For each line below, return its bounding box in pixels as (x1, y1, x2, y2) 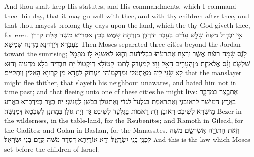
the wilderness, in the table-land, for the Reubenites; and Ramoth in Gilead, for (4, 115, 243, 125)
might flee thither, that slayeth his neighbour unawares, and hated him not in (4, 77, 236, 87)
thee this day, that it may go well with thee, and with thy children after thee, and (4, 10, 249, 20)
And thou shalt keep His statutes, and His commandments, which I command (4, 1, 236, 11)
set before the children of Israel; (4, 143, 99, 154)
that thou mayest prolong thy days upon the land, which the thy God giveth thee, (4, 20, 250, 30)
